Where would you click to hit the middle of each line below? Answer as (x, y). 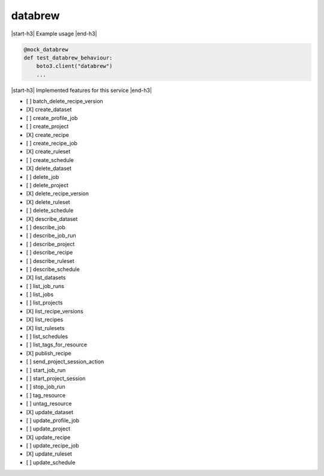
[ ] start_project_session (56, 378)
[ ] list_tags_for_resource (56, 345)
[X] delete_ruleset (48, 202)
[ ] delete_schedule (50, 211)
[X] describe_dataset (52, 218)
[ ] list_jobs (40, 295)
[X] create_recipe (47, 134)
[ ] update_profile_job (53, 420)
